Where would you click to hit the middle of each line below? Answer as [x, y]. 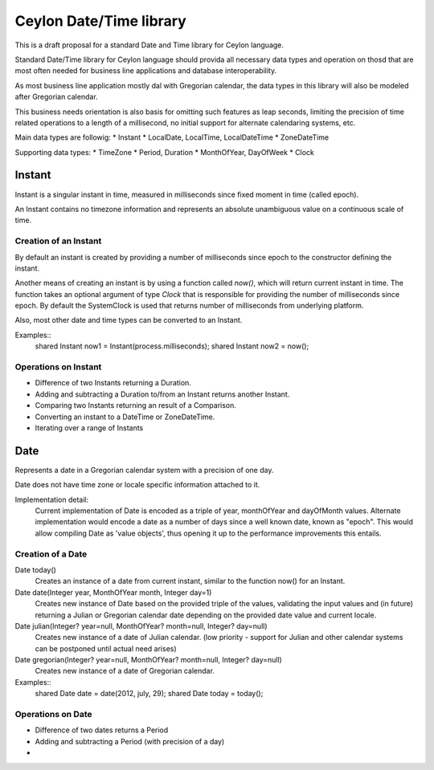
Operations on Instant [58, 367]
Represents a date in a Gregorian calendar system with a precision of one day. [144, 470]
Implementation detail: [51, 499]
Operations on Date [53, 714]
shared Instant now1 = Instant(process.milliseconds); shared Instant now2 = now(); [172, 346]
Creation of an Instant [58, 241]
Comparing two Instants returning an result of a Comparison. [136, 405]
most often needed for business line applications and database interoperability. [146, 71]
